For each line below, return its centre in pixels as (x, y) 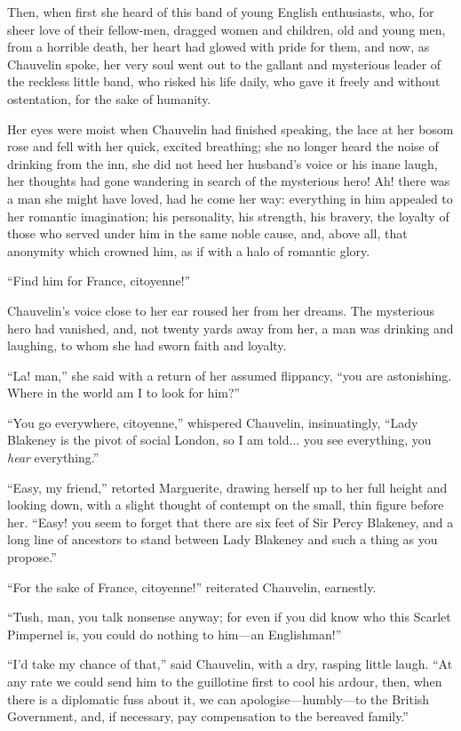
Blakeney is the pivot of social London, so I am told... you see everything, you (219, 440)
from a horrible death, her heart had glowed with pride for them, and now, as (219, 47)
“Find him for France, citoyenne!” (99, 281)
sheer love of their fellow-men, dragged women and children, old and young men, (227, 29)
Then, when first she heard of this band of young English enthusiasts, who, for (221, 12)
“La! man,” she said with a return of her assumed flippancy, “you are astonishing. (230, 375)
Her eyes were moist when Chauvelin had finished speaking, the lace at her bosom (230, 129)
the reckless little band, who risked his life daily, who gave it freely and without (224, 81)
